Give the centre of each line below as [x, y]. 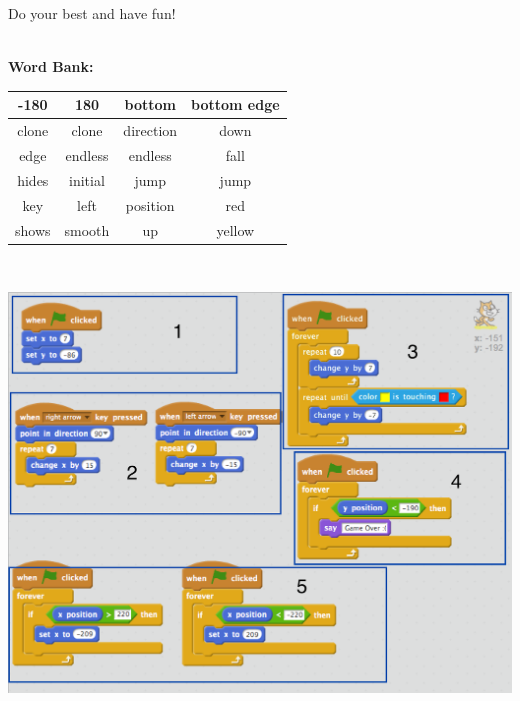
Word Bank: [51, 66]
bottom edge [235, 104]
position [150, 204]
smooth [87, 229]
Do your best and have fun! [92, 13]
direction [150, 130]
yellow [235, 229]
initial [87, 179]
